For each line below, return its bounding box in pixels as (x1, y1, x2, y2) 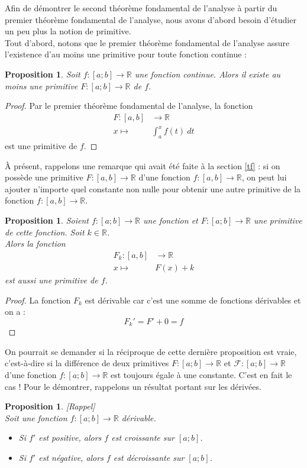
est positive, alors (38, 431, 102, 444)
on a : (5, 305, 25, 318)
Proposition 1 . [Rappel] (5, 400, 95, 412)
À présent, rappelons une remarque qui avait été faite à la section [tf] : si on (5, 159, 280, 172)
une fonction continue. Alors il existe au (134, 67, 281, 80)
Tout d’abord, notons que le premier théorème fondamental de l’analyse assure (5, 36, 290, 49)
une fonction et (143, 214, 198, 227)
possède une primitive (5, 171, 83, 183)
